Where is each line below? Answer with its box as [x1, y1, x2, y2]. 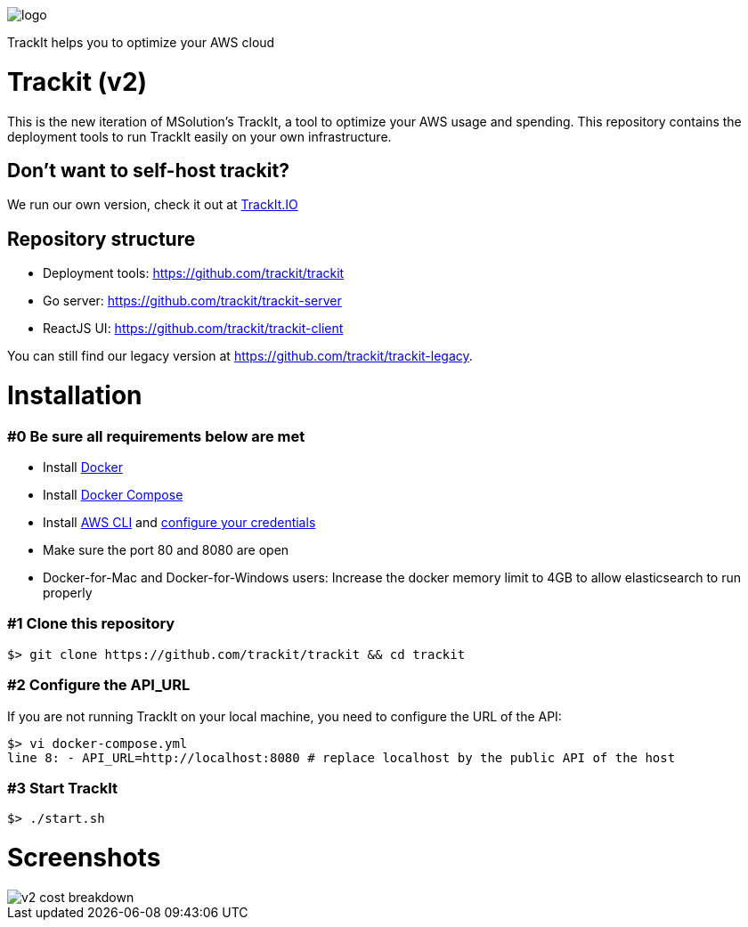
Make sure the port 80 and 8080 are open [43, 542, 289, 558]
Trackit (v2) [7, 66, 148, 97]
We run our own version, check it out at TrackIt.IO [7, 197, 298, 213]
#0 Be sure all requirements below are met [7, 427, 305, 445]
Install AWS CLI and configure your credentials [43, 515, 316, 531]
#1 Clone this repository [7, 614, 175, 633]
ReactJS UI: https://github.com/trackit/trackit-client [43, 321, 344, 337]
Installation [7, 379, 142, 411]
